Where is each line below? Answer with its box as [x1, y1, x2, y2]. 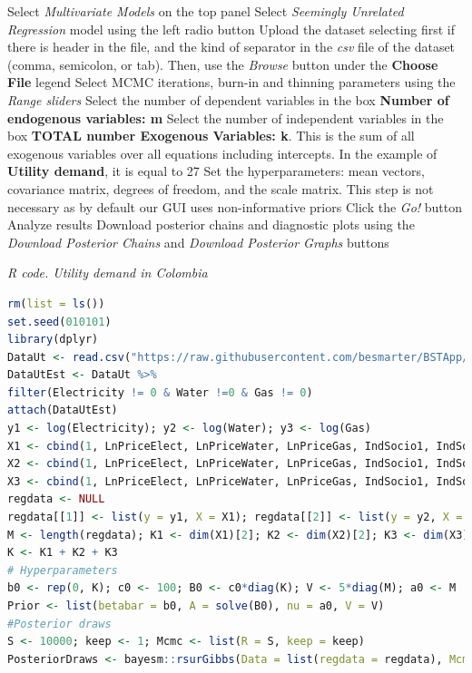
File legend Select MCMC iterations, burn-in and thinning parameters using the [7, 73, 456, 92]
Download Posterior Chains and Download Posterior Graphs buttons [7, 232, 389, 251]
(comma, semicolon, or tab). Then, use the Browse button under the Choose [7, 54, 438, 73]
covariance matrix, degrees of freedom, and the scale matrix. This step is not [7, 179, 434, 198]
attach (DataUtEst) [7, 404, 118, 417]
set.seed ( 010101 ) [7, 315, 112, 328]
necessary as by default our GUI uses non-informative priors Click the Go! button [7, 197, 462, 216]
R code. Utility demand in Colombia [7, 263, 208, 282]
